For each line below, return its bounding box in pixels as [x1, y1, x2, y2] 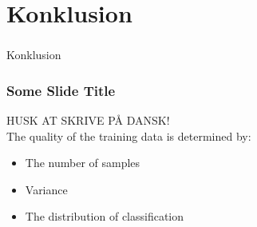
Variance [25, 181, 68, 197]
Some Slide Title [6, 80, 116, 100]
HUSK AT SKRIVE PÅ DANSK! [6, 112, 170, 129]
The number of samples [25, 154, 140, 171]
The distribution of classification [25, 208, 184, 225]
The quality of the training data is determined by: [6, 127, 251, 144]
